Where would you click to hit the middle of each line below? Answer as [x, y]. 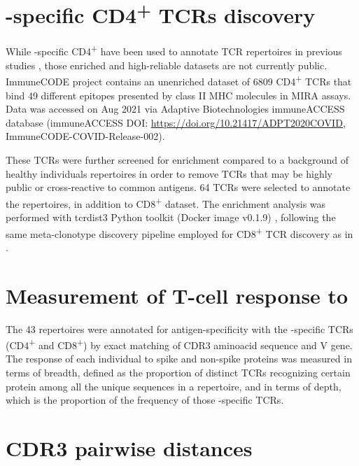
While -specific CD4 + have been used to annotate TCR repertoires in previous [174, 50]
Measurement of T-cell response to [177, 295]
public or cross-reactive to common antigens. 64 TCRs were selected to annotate [178, 187]
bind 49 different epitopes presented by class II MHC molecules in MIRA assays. [178, 95]
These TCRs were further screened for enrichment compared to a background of [177, 159]
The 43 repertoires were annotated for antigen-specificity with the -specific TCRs [179, 329]
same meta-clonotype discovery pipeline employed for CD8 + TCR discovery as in [179, 232]
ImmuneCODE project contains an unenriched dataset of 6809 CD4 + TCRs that [179, 80]
